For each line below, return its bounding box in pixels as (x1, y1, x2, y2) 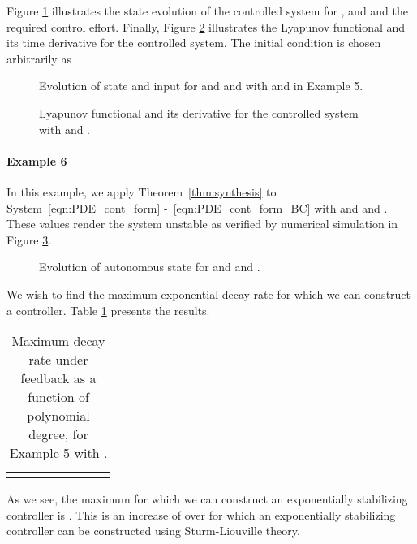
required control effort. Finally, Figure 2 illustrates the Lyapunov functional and (6, 18, 406, 35)
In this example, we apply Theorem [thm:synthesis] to (6, 183, 277, 200)
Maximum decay (11, 331, 105, 351)
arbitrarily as (6, 50, 71, 67)
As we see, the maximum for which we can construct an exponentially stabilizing (6, 490, 408, 507)
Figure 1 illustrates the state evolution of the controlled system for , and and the (6, 2, 409, 19)
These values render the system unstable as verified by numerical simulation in (6, 215, 398, 232)
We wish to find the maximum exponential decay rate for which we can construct (6, 285, 411, 302)
